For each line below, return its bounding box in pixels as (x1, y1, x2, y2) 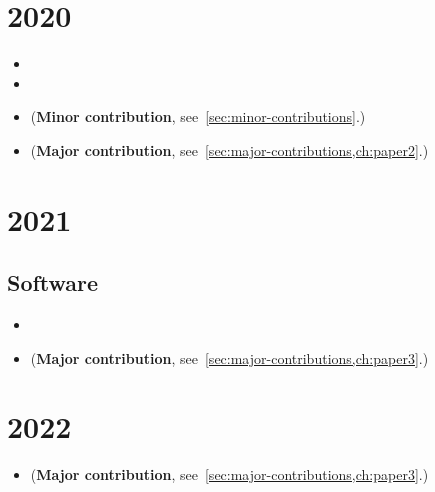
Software (7, 267, 99, 298)
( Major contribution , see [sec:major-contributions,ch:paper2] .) (30, 139, 429, 160)
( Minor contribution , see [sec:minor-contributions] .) (30, 106, 366, 127)
